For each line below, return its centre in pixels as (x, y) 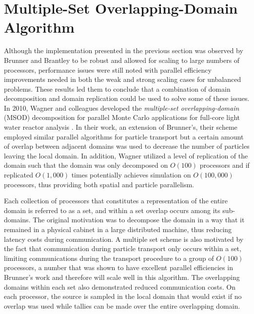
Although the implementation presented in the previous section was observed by (124, 50)
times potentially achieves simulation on (131, 175)
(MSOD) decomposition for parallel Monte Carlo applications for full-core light (122, 117)
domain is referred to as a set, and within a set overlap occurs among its (112, 210)
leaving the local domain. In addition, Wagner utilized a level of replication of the (126, 155)
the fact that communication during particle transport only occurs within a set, (123, 248)
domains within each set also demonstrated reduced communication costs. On (120, 286)
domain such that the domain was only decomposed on (86, 165)
